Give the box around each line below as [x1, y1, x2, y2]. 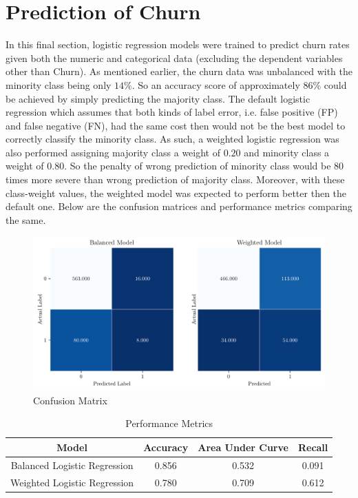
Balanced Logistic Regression [10, 457, 134, 472]
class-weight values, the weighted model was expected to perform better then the [6, 185, 347, 200]
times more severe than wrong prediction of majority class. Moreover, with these [6, 172, 345, 187]
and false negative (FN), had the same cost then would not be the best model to [6, 118, 346, 132]
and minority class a [244, 145, 330, 159]
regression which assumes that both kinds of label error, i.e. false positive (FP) [6, 105, 338, 119]
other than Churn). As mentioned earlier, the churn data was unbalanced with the [6, 64, 352, 79]
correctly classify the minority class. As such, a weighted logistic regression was [6, 132, 339, 146]
